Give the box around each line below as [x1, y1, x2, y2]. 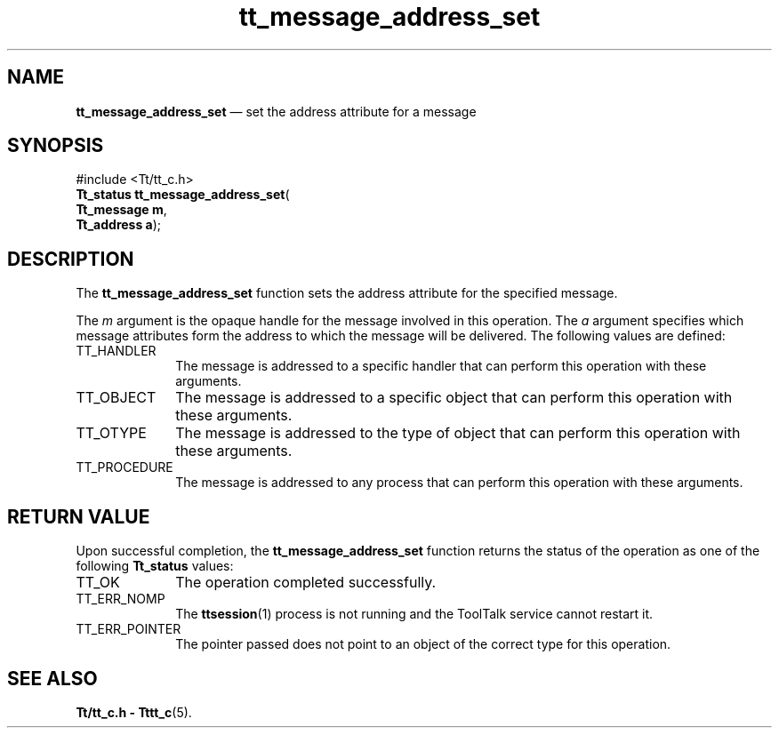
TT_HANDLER [76, 343, 157, 359]
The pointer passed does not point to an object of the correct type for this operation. [175, 636, 671, 652]
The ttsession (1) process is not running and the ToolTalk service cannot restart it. [175, 606, 654, 622]
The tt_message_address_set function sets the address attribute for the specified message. [76, 285, 618, 301]
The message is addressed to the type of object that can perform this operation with [175, 424, 741, 443]
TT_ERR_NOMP [76, 591, 165, 607]
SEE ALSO [7, 667, 98, 690]
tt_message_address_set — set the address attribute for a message [76, 103, 477, 119]
